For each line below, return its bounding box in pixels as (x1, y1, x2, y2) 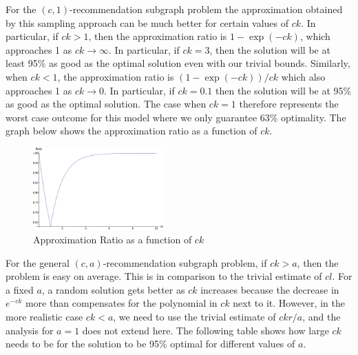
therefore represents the (239, 97, 339, 111)
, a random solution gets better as (41, 282, 185, 296)
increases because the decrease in (200, 282, 339, 296)
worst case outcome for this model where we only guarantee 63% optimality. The (6, 110, 346, 124)
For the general (6, 255, 70, 270)
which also (281, 69, 326, 83)
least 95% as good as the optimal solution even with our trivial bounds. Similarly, (6, 56, 350, 70)
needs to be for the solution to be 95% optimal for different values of (6, 336, 295, 351)
